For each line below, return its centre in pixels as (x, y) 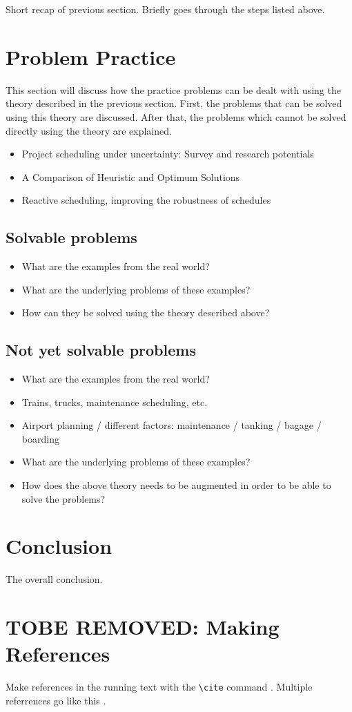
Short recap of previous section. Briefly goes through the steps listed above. (165, 9)
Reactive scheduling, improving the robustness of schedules (146, 200)
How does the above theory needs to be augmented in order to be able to (176, 485)
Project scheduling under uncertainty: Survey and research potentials (168, 154)
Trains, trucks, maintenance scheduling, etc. (115, 402)
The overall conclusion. (54, 579)
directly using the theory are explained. (89, 130)
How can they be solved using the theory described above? (146, 312)
